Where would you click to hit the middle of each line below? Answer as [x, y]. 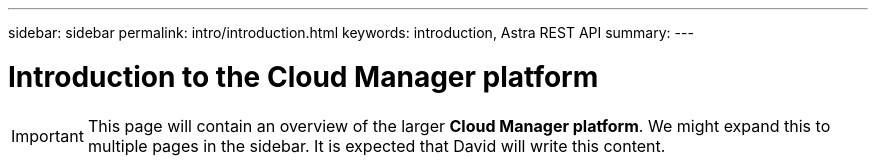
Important [47, 135]
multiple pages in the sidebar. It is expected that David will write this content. [376, 145]
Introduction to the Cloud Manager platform [303, 76]
